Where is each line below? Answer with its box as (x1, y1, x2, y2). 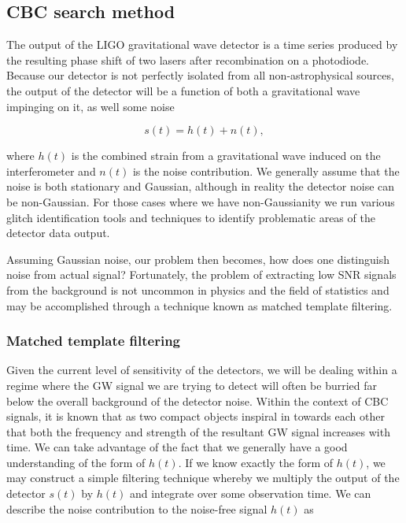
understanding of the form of (6, 454, 146, 470)
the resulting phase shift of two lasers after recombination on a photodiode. (6, 51, 370, 68)
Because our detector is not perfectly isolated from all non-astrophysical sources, (6, 67, 394, 83)
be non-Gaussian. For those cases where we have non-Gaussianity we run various (6, 193, 395, 210)
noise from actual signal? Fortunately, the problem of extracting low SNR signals (6, 266, 397, 283)
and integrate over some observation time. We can (129, 485, 371, 502)
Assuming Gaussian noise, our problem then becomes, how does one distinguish (6, 250, 389, 267)
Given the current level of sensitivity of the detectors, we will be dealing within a (6, 362, 397, 378)
